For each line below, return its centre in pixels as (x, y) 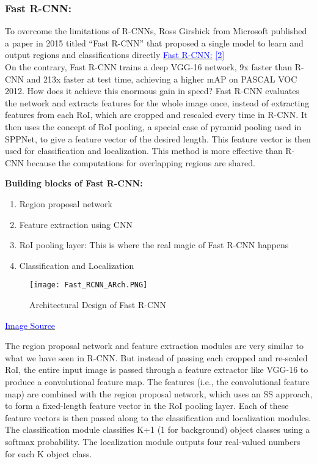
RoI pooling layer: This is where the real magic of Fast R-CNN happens (154, 245)
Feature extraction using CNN (76, 224)
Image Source (30, 325)
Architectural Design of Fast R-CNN (98, 304)
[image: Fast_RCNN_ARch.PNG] (89, 285)
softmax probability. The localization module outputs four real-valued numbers (153, 441)
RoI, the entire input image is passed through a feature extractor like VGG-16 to (157, 370)
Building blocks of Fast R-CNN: (74, 183)
